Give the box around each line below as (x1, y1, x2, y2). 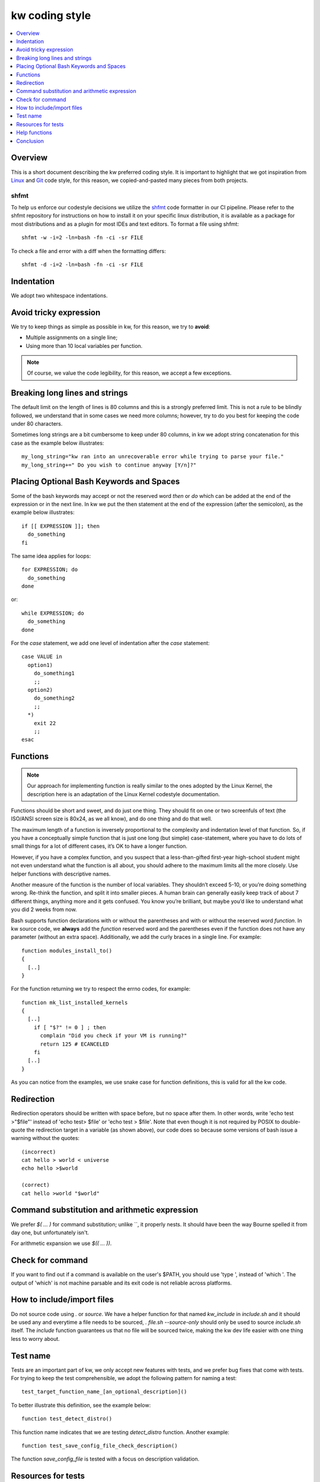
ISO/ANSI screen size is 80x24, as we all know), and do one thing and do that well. (11, 815, 213, 822)
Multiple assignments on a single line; (25, 334, 118, 341)
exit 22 (33, 720, 56, 726)
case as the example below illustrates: (11, 439, 104, 446)
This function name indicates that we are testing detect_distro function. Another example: (11, 1429, 229, 1436)
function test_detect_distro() (21, 1416, 113, 1422)
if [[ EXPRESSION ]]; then (21, 522, 100, 529)
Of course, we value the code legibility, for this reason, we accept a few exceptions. (27, 369, 232, 376)
